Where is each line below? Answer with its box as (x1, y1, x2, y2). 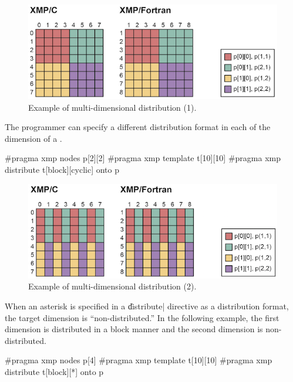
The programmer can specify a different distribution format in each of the (5, 121, 271, 133)
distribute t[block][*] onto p (5, 365, 104, 377)
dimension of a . (5, 132, 62, 144)
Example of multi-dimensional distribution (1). (28, 101, 197, 113)
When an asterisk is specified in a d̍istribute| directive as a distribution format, (5, 299, 289, 312)
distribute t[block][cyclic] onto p (5, 163, 119, 176)
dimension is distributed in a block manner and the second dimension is (5, 323, 263, 335)
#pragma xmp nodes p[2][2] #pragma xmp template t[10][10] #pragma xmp (5, 152, 281, 164)
